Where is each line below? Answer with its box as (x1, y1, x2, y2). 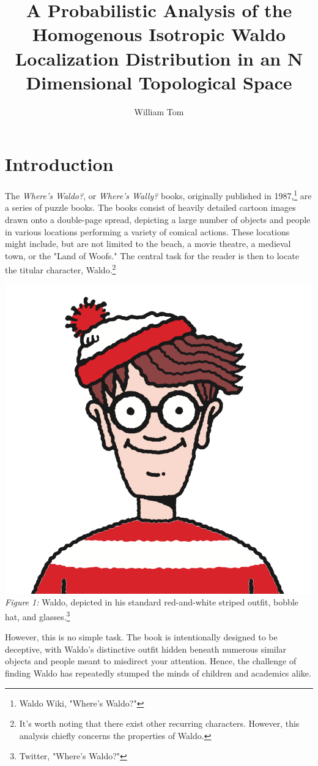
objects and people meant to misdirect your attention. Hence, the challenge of (5, 654, 297, 667)
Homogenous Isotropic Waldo (32, 21, 286, 47)
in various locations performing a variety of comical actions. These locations (5, 225, 290, 238)
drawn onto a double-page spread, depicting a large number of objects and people (5, 213, 311, 226)
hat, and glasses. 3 (5, 608, 70, 623)
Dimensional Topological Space (26, 69, 292, 94)
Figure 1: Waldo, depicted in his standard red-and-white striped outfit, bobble (5, 596, 298, 609)
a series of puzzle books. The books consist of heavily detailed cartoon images (5, 201, 296, 214)
